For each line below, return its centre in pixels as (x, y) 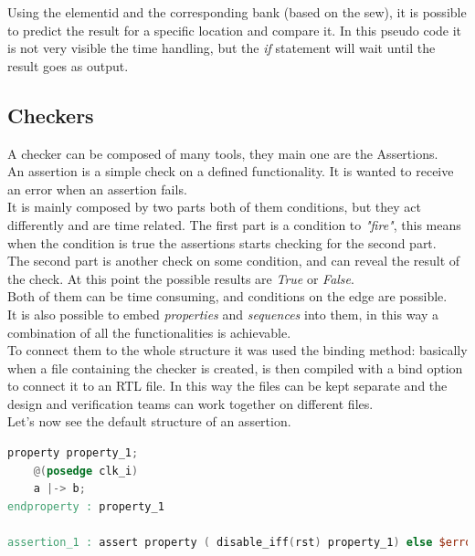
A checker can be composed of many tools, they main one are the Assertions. (223, 153)
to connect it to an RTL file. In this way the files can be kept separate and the (227, 386)
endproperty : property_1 (86, 506)
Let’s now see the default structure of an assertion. (149, 421)
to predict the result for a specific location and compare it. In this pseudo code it (235, 30)
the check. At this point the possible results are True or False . (181, 278)
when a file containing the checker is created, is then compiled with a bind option (235, 367)
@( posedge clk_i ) (86, 471)
